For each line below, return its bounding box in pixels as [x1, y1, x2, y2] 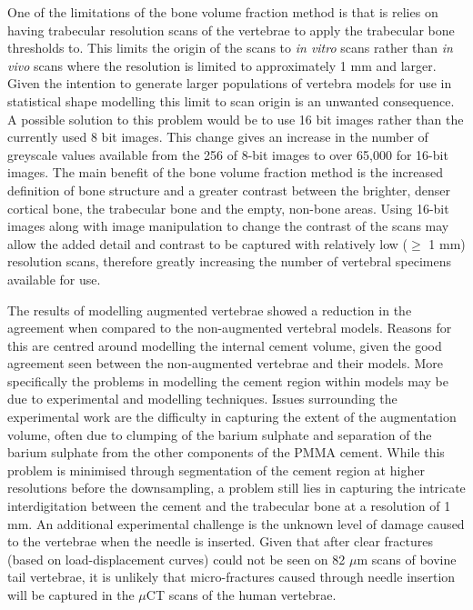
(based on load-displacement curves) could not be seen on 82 [7, 549, 346, 568]
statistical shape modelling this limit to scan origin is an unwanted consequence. [7, 91, 455, 110]
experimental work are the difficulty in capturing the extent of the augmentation [7, 407, 457, 426]
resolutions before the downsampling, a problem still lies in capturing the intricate [7, 478, 466, 497]
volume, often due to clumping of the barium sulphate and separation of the [7, 425, 432, 444]
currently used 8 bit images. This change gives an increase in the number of [7, 127, 428, 146]
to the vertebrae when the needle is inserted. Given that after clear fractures [7, 532, 434, 551]
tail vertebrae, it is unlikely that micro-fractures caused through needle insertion [7, 567, 456, 586]
